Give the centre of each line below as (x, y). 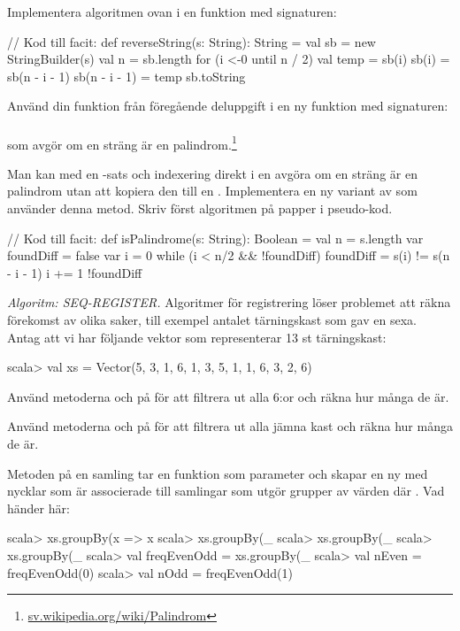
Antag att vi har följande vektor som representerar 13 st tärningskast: (197, 337)
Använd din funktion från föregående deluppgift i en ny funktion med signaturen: (228, 106)
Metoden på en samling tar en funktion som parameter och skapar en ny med (218, 473)
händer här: (38, 508)
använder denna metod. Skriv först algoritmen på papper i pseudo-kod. (200, 208)
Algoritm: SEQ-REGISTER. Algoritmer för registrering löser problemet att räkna (229, 302)
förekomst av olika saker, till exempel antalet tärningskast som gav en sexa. (212, 319)
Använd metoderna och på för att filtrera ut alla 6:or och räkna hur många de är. (228, 396)
